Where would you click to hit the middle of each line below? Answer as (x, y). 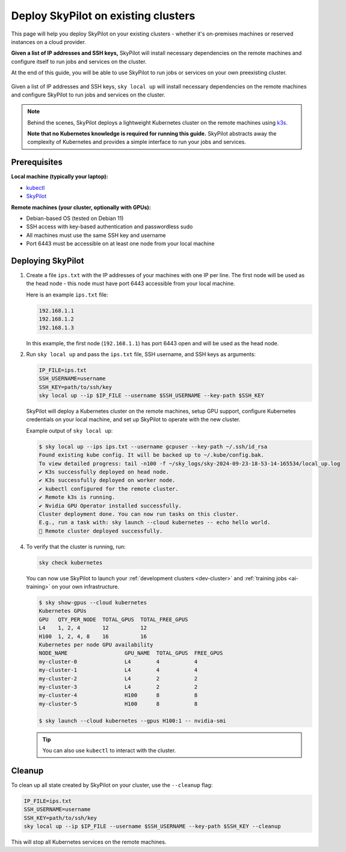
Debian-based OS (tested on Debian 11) (75, 218)
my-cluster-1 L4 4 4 (118, 670)
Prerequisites (37, 162)
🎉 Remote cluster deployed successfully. (101, 531)
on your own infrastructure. (85, 587)
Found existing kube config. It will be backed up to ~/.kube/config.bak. (152, 455)
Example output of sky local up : (70, 430)
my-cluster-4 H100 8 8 (118, 695)
